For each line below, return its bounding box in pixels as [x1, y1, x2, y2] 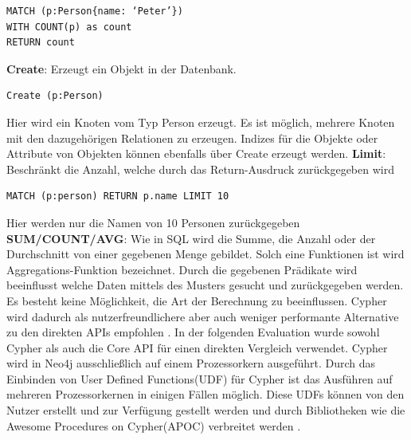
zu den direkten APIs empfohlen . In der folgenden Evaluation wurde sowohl [6, 324, 380, 340]
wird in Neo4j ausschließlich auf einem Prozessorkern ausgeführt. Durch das [6, 355, 376, 371]
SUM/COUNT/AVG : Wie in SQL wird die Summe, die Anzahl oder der [6, 230, 376, 246]
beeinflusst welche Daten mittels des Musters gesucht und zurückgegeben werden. [6, 277, 404, 293]
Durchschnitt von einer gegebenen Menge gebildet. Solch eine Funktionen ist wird [6, 246, 405, 262]
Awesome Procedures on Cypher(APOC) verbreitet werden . [6, 417, 301, 434]
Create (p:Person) [6, 90, 104, 102]
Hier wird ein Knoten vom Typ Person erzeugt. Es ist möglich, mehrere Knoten [6, 113, 395, 130]
